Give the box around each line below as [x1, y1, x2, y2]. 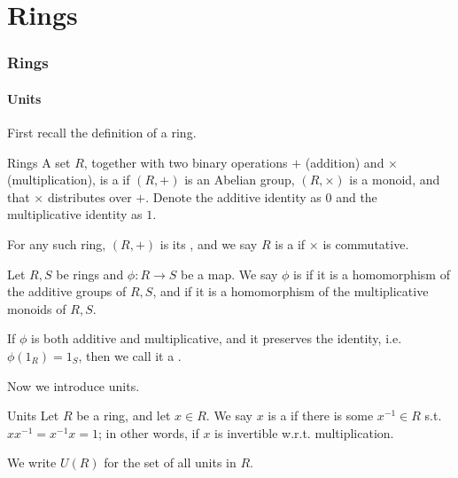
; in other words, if [98, 423, 199, 442]
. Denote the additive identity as [145, 187, 322, 206]
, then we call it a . [78, 346, 182, 364]
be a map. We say [181, 264, 278, 283]
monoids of [7, 299, 66, 317]
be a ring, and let [76, 406, 171, 425]
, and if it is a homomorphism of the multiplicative [152, 282, 429, 301]
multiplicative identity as [7, 205, 143, 223]
